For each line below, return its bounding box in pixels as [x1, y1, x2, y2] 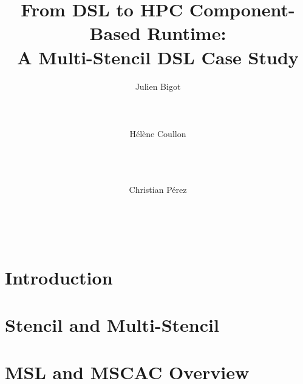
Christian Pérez [129, 183, 187, 196]
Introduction [5, 264, 113, 289]
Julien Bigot [135, 79, 181, 92]
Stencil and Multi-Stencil [5, 312, 219, 337]
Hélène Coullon [129, 127, 186, 140]
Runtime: [147, 21, 226, 45]
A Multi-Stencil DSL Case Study [17, 44, 299, 69]
